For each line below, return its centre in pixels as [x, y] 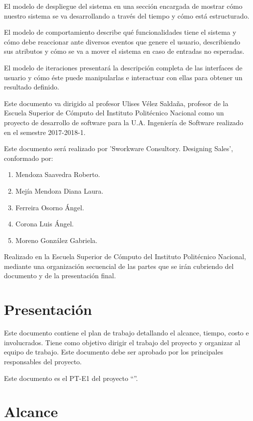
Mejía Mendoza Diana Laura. [59, 190]
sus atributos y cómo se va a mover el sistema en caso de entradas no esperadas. [124, 51]
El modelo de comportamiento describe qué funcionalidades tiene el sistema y [120, 32]
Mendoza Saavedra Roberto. [58, 174]
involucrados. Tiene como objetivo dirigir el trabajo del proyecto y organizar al [122, 342]
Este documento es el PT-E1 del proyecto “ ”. [71, 378]
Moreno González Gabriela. [56, 240]
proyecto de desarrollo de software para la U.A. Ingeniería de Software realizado [124, 122]
